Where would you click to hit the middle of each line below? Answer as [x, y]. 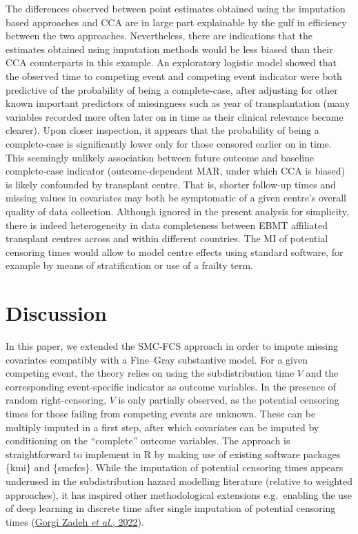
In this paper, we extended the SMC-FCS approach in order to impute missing [172, 346]
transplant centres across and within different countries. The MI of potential [167, 238]
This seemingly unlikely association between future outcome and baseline [160, 157]
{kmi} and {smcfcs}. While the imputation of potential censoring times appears [175, 467]
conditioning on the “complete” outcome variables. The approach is [148, 441]
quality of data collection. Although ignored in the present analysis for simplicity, [177, 211]
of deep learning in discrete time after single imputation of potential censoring [171, 508]
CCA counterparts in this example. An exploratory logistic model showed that [171, 62]
